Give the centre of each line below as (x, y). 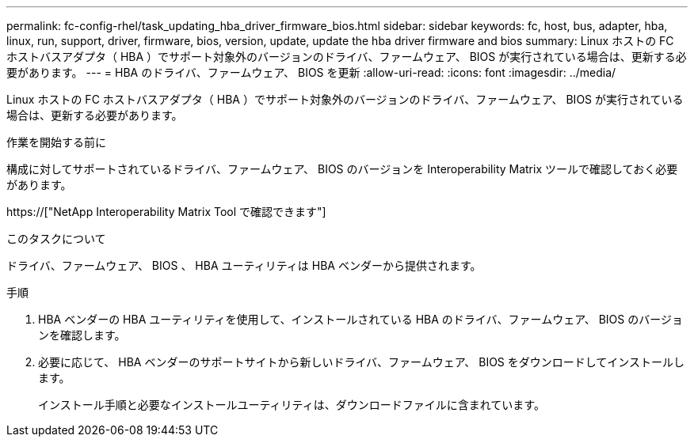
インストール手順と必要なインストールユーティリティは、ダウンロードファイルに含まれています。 (292, 405)
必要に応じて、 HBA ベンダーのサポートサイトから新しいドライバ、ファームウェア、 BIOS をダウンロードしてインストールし (362, 362)
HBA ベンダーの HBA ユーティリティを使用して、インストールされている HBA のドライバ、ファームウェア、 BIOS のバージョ (360, 319)
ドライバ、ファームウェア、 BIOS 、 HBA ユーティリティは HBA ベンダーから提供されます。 (244, 265)
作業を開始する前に (56, 142)
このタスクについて (56, 239)
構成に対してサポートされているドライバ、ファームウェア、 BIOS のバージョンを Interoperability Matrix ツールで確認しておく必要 (342, 169)
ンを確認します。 (82, 335)
